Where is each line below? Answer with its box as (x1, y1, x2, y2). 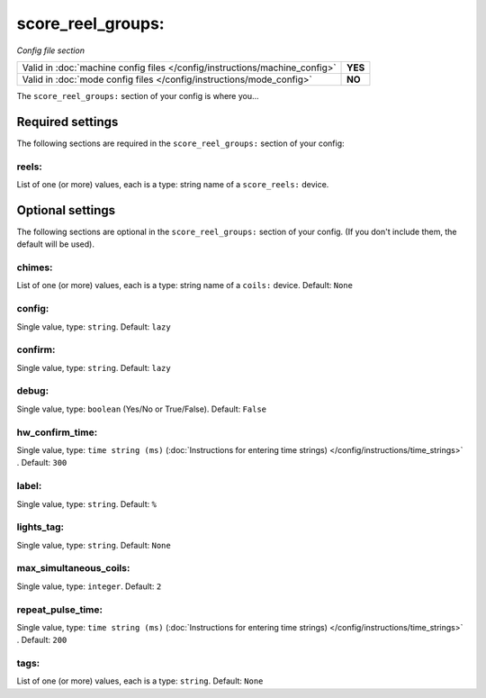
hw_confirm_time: (16, 426, 98, 439)
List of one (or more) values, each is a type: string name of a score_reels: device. (16, 178, 329, 189)
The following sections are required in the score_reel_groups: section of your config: (16, 138, 345, 149)
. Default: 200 (16, 635, 67, 646)
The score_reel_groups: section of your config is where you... (16, 90, 260, 101)
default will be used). (16, 239, 94, 249)
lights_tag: (16, 521, 65, 533)
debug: (16, 385, 49, 397)
